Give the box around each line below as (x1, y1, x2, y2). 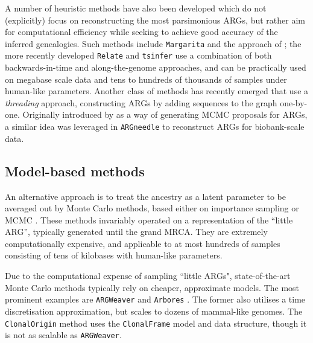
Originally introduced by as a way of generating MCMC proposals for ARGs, (22, 108, 308, 121)
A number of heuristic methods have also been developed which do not (5, 2, 267, 14)
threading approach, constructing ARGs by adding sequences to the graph (5, 96, 277, 109)
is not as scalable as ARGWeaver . (5, 329, 122, 341)
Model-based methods (5, 161, 145, 180)
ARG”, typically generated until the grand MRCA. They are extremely (5, 225, 268, 238)
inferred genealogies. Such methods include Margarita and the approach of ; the (5, 37, 302, 50)
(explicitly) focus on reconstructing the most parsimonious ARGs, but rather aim (5, 13, 305, 26)
